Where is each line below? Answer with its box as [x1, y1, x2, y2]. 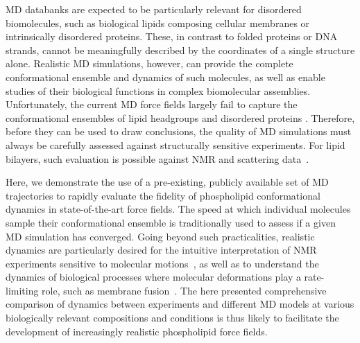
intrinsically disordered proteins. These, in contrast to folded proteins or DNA [6, 29, 338, 44]
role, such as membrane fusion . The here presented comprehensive [42, 283, 327, 297]
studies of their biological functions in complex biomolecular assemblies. [6, 83, 311, 98]
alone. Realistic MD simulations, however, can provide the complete [6, 56, 293, 71]
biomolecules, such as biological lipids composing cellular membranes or [6, 15, 310, 30]
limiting [6, 283, 39, 297]
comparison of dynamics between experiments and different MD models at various [6, 297, 354, 311]
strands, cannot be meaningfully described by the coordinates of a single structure [6, 42, 355, 57]
